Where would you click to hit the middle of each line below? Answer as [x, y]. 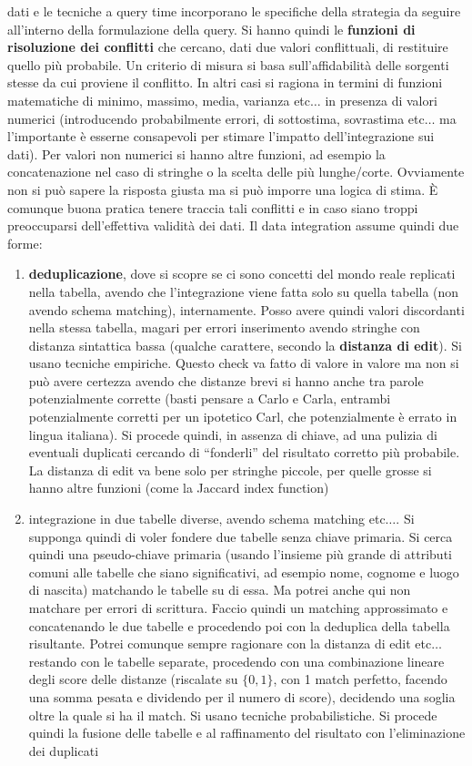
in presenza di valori [381, 100]
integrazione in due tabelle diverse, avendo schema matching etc [207, 519]
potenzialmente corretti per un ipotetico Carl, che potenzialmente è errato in [243, 417]
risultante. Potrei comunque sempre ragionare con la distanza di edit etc [230, 643]
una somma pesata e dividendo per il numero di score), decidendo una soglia [242, 696]
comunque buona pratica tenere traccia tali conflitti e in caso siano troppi [213, 207]
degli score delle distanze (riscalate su [133, 679]
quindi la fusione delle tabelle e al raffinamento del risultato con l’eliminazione [247, 733]
